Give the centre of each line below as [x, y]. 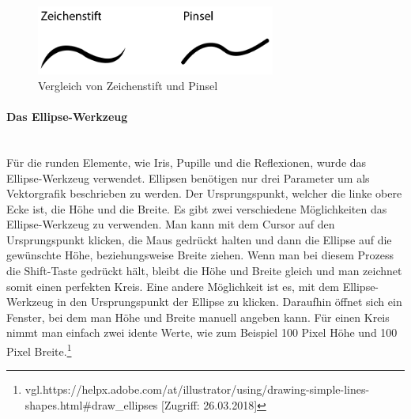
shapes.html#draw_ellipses [91, 404]
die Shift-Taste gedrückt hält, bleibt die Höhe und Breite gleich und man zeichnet [204, 271]
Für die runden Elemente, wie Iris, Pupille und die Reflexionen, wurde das [187, 162]
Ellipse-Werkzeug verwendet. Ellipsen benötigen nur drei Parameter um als [188, 177]
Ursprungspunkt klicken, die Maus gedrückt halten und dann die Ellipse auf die [199, 239]
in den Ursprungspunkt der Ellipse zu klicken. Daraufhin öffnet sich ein [230, 302]
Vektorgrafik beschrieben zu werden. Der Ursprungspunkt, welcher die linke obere [204, 193]
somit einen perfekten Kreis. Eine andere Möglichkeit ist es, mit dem [173, 286]
